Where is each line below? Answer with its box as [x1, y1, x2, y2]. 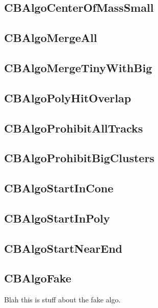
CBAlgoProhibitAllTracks [4, 120, 143, 136]
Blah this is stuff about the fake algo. [4, 294, 121, 305]
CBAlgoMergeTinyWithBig [4, 59, 152, 75]
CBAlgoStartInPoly [4, 210, 110, 226]
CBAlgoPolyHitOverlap [4, 90, 131, 105]
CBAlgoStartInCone [4, 180, 114, 196]
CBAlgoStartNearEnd [4, 240, 122, 256]
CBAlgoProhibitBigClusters [4, 150, 154, 166]
